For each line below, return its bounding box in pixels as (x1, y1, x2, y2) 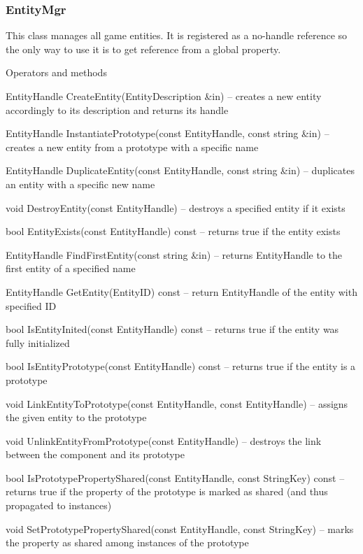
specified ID (6, 298, 57, 313)
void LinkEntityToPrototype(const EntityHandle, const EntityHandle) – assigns (6, 396, 348, 411)
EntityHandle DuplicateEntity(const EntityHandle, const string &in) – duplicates (6, 163, 355, 178)
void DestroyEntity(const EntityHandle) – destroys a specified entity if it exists (6, 200, 346, 215)
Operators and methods (6, 65, 107, 80)
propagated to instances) (6, 498, 112, 513)
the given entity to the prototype (6, 410, 147, 425)
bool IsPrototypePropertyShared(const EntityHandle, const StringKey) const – (6, 470, 345, 485)
